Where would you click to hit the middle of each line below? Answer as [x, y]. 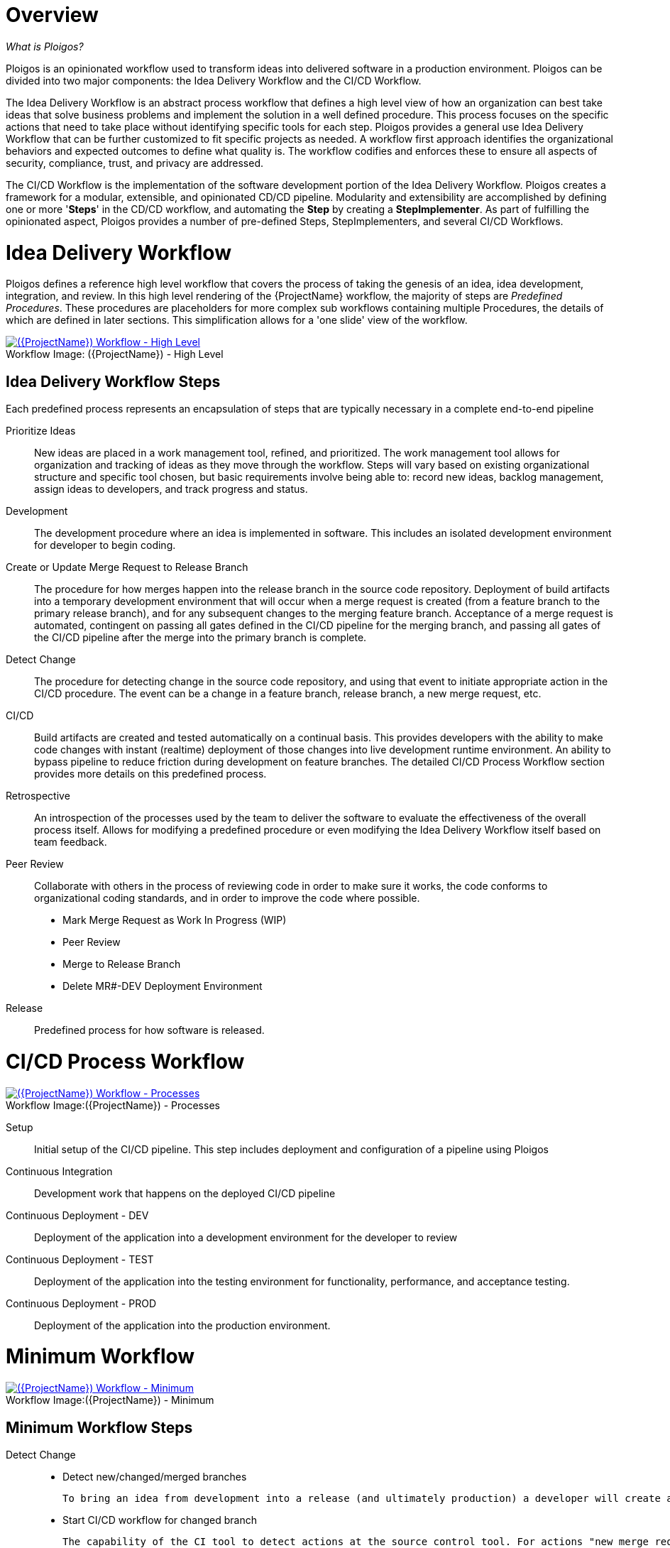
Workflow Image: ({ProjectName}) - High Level [115, 354]
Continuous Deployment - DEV [77, 1215]
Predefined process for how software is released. [149, 1030]
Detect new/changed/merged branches [155, 1476]
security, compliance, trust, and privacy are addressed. [135, 163]
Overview [52, 15]
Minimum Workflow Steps [99, 1427]
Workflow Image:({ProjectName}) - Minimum [110, 1400]
